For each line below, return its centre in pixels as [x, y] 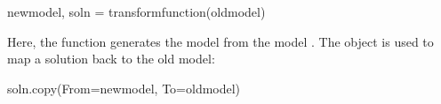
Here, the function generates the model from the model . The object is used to [220, 41]
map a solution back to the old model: [111, 59]
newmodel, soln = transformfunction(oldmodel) [136, 11]
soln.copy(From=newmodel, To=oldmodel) [124, 88]
